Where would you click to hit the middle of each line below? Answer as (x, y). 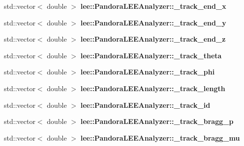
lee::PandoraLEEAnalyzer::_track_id (145, 105)
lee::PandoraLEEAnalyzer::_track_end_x (153, 6)
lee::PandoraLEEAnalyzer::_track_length (153, 88)
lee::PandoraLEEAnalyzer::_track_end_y (153, 22)
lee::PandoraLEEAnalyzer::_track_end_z (153, 39)
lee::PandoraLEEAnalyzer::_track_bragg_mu (160, 137)
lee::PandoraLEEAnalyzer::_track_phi (148, 72)
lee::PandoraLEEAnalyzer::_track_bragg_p (157, 121)
